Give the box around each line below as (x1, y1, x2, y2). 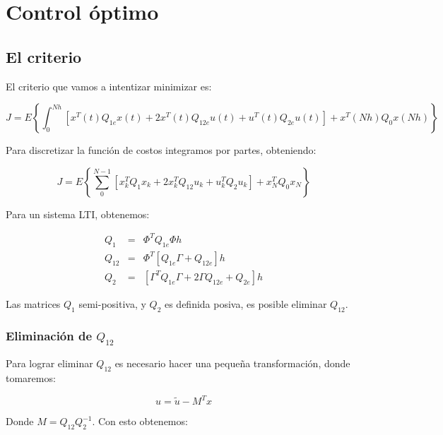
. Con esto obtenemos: (92, 414, 188, 428)
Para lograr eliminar (6, 356, 93, 371)
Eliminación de (6, 327, 93, 345)
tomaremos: (6, 370, 56, 385)
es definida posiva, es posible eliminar (164, 296, 327, 311)
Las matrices (6, 296, 61, 311)
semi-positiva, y (78, 296, 146, 311)
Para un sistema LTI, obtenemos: (6, 206, 150, 221)
